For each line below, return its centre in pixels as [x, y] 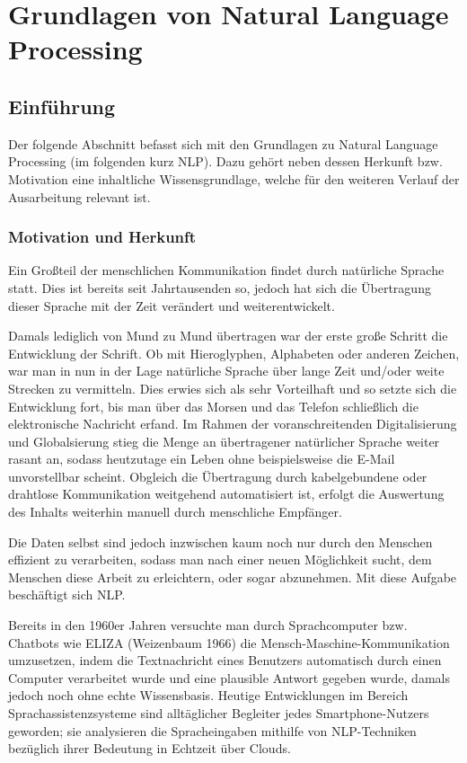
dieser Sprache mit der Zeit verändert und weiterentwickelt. [172, 305]
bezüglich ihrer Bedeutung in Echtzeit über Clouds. [150, 748]
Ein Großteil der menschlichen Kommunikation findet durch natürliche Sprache [226, 270]
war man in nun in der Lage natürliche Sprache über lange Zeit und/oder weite [226, 371]
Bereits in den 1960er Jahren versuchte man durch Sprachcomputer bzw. [208, 625]
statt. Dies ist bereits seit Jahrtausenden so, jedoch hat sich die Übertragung [220, 287]
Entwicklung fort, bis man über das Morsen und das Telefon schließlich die [213, 406]
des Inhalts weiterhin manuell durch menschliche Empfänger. [175, 512]
